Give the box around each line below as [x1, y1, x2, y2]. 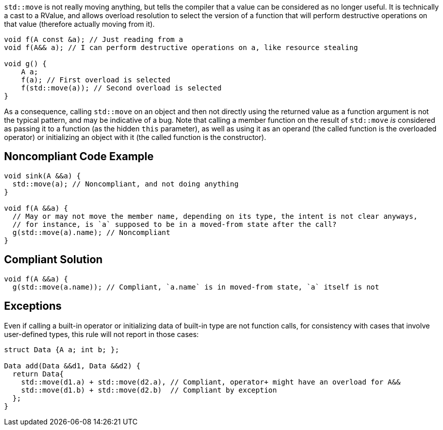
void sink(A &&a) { [4, 171, 81, 180]
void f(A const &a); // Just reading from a [4, 35, 184, 43]
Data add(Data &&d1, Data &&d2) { [4, 361, 141, 370]
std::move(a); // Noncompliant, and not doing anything [12, 179, 239, 188]
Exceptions [4, 300, 62, 313]
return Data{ [12, 369, 64, 378]
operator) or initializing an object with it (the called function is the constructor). [4, 133, 267, 141]
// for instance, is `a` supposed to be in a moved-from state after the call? [12, 220, 337, 228]
